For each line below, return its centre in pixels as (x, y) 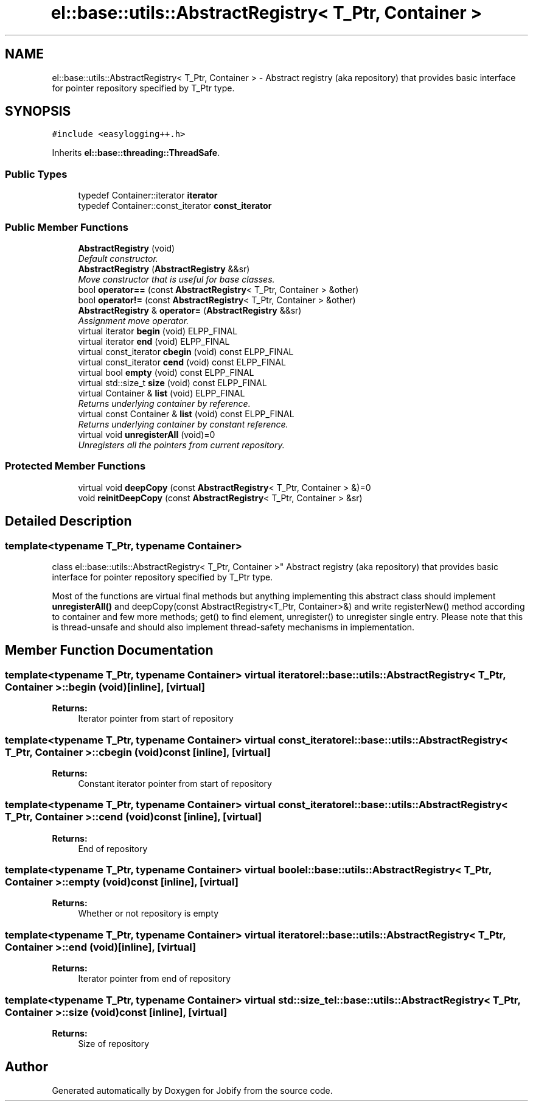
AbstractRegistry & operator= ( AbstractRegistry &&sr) (190, 310)
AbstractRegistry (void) (127, 248)
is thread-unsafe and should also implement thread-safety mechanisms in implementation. (233, 627)
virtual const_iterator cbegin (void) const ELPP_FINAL (186, 351)
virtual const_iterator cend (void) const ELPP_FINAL (182, 362)
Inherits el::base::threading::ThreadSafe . (136, 153)
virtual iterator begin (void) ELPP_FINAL (158, 331)
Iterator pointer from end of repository (154, 979)
